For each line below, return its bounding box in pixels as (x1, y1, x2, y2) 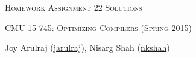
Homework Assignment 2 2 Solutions (5, 1, 142, 14)
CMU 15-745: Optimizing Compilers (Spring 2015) (5, 21, 192, 33)
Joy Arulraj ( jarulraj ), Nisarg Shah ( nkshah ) (5, 41, 170, 54)
